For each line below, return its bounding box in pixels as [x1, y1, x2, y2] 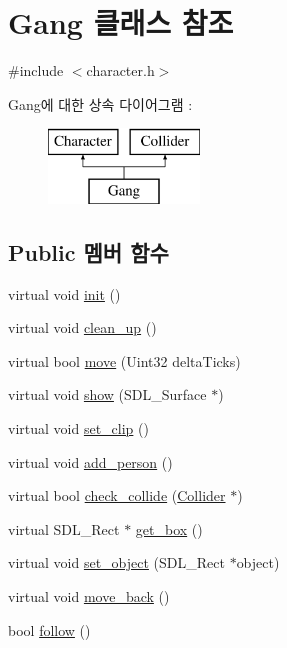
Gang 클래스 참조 [8, 2, 234, 43]
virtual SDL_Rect [8, 518, 120, 539]
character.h [86, 60, 155, 81]
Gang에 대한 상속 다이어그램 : [8, 93, 193, 114]
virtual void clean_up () [8, 317, 157, 338]
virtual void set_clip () [8, 418, 149, 439]
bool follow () [8, 619, 91, 640]
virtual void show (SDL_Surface [8, 384, 207, 405]
